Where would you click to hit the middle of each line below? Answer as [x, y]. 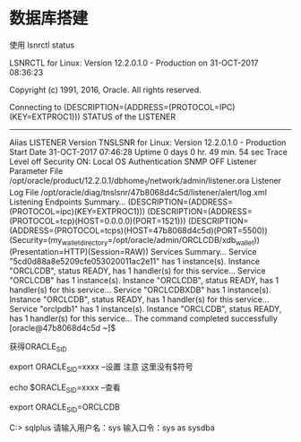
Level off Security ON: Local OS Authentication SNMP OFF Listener [133, 161]
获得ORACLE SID [38, 347]
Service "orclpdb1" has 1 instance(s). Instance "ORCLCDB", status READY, [146, 308]
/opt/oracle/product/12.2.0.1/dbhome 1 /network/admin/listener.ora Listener [146, 182]
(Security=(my [36, 239]
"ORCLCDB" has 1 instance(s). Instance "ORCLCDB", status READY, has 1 [144, 280]
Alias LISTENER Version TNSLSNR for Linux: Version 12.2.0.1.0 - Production [148, 142]
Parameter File [36, 170]
